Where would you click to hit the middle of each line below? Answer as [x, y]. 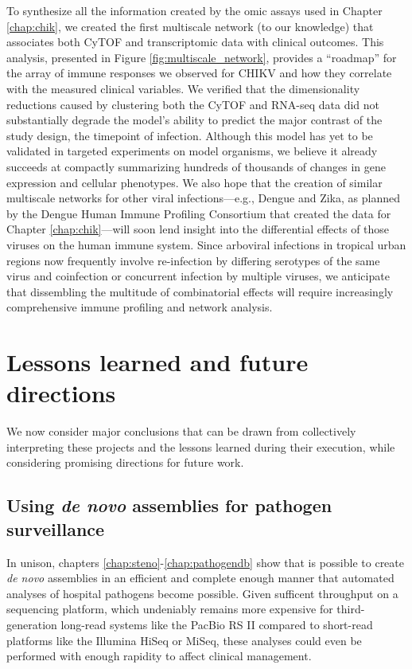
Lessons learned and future [157, 362]
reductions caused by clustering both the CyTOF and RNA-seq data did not [193, 104]
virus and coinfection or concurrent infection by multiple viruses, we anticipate [198, 276]
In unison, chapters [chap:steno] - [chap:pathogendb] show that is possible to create [205, 562]
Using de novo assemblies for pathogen [169, 505]
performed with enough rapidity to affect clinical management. [159, 656]
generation [32, 624]
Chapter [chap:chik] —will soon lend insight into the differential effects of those [198, 229]
